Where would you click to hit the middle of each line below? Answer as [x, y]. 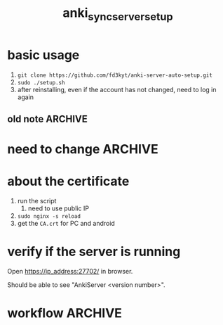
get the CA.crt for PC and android [66, 224]
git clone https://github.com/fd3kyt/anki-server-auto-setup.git [115, 75]
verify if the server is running [94, 252]
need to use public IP [59, 208]
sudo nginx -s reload [49, 217]
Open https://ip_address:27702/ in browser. [70, 271]
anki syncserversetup [118, 14]
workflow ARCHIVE [65, 313]
